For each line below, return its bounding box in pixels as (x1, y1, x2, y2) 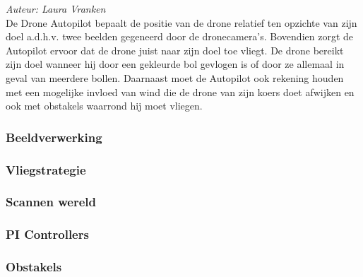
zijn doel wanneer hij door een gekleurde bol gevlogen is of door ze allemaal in (6, 57, 345, 71)
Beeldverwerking (6, 128, 102, 146)
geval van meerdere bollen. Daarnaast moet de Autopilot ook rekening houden (6, 70, 344, 85)
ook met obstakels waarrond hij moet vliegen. (6, 98, 203, 113)
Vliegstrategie (6, 160, 86, 178)
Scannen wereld (6, 193, 96, 211)
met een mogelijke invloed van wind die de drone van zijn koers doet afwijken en (6, 84, 355, 99)
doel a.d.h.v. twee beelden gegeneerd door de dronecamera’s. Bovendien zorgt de (6, 29, 353, 44)
